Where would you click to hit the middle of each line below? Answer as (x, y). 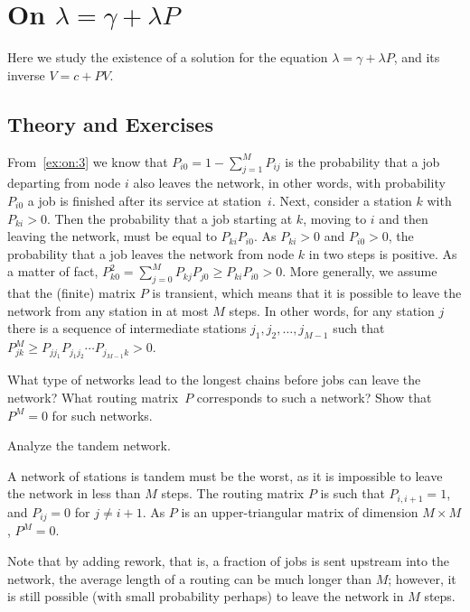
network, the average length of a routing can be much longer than (190, 578)
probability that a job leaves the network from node (151, 253)
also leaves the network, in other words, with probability (289, 183)
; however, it (422, 578)
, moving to (335, 218)
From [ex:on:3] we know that (88, 161)
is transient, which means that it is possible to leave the (307, 293)
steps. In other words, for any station (332, 310)
